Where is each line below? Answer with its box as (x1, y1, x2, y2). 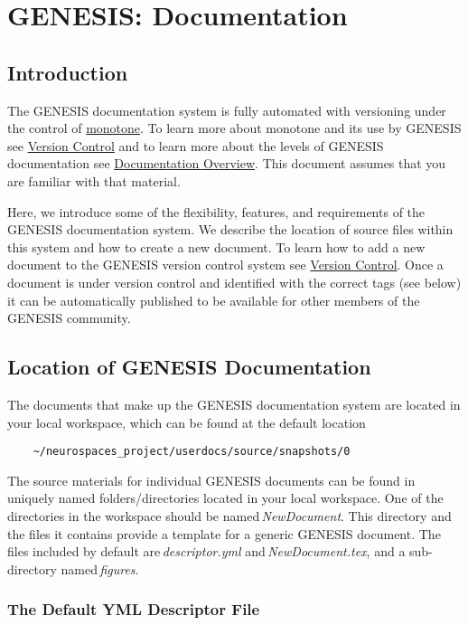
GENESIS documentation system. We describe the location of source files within (7, 220, 454, 239)
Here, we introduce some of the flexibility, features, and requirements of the (7, 202, 426, 221)
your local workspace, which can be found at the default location (7, 412, 366, 431)
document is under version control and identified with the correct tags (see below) (7, 272, 462, 291)
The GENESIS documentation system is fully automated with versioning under (7, 100, 446, 119)
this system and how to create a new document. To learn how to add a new (7, 237, 426, 256)
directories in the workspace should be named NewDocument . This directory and (7, 506, 452, 525)
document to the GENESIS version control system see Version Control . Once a (7, 255, 444, 274)
